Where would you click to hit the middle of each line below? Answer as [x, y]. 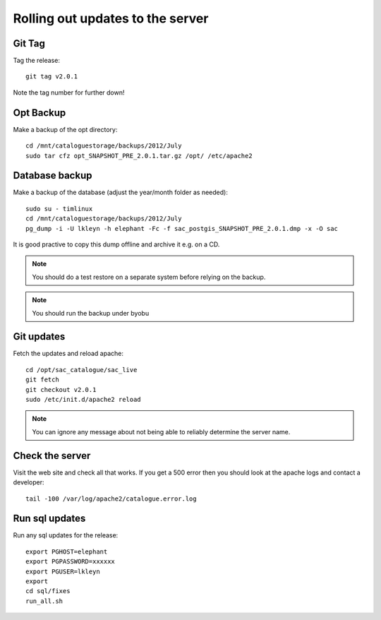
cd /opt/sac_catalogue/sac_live [81, 370]
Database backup [53, 175]
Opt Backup [40, 113]
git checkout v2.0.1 [61, 389]
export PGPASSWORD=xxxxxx [71, 562]
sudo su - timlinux [59, 209]
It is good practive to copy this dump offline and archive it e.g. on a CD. [116, 244]
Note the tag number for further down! [69, 93]
